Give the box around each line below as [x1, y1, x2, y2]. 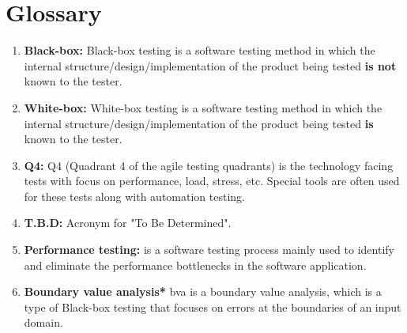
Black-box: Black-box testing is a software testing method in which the [24, 42, 375, 59]
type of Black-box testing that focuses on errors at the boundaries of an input [24, 298, 401, 315]
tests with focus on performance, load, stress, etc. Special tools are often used [24, 172, 400, 189]
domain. [24, 314, 63, 331]
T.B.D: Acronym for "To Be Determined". [24, 214, 232, 231]
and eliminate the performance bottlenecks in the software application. [24, 256, 367, 273]
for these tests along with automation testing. [24, 187, 245, 204]
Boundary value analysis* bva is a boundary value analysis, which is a [24, 283, 382, 300]
